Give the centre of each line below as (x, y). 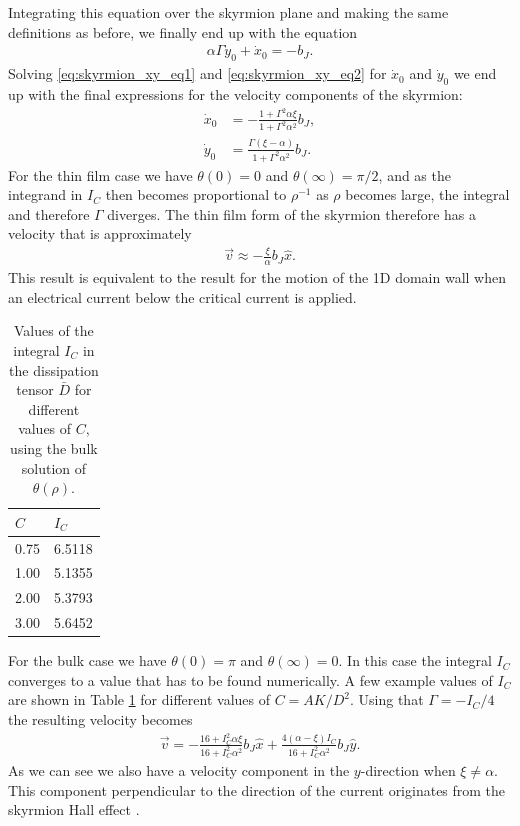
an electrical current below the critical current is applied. (182, 296)
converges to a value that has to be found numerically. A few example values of (250, 679)
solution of (54, 467)
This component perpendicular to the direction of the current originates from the (257, 789)
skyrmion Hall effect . (74, 809)
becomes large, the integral (427, 194)
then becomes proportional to (196, 194)
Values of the (54, 330)
